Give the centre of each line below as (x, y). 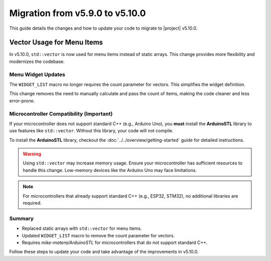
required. (32, 203)
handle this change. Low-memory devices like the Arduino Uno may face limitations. (110, 170)
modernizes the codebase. (37, 61)
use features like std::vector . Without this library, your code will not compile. (91, 131)
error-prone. (22, 101)
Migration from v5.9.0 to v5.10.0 (78, 13)
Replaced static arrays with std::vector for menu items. (82, 228)
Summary (22, 218)
